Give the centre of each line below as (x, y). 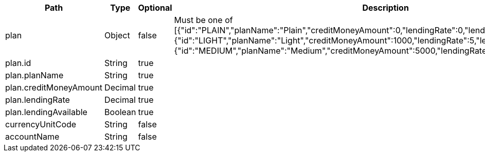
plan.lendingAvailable (46, 112)
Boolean (120, 112)
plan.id (18, 63)
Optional (155, 8)
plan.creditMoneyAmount (54, 87)
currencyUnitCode (41, 124)
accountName (32, 137)
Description (385, 8)
